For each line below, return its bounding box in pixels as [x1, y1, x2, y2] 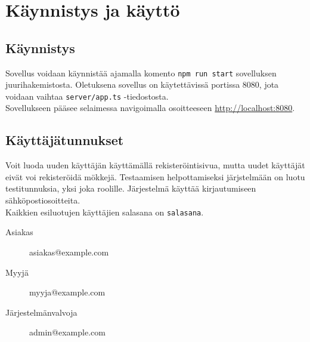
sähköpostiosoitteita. [5, 194, 80, 207]
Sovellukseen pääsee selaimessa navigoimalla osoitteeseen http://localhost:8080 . [5, 101, 295, 114]
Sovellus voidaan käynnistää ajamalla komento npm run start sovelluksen [5, 66, 277, 79]
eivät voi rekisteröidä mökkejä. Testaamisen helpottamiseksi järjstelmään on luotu [5, 170, 305, 183]
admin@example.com [29, 326, 106, 338]
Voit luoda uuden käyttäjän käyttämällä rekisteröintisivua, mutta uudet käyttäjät [5, 159, 305, 171]
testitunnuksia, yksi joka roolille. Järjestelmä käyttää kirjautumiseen [5, 182, 256, 195]
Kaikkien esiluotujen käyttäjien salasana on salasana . [5, 205, 204, 218]
